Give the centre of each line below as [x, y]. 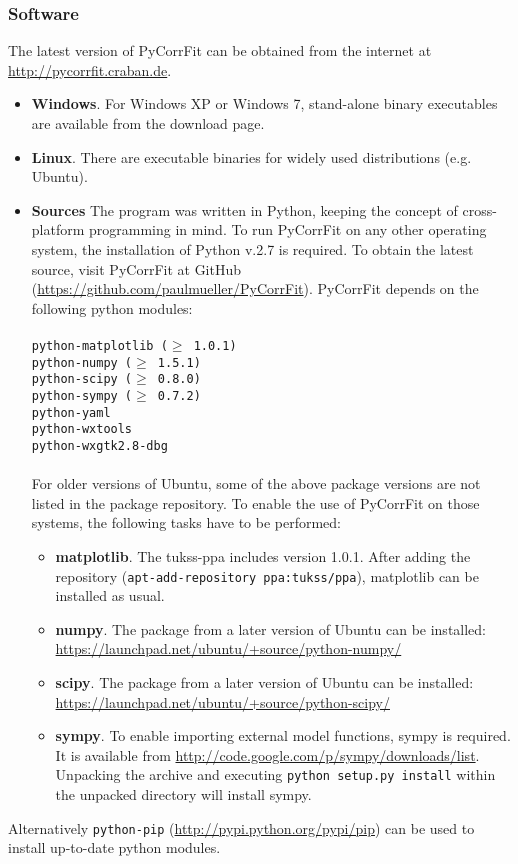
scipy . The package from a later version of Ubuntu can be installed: [264, 681]
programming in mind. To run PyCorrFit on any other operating [288, 229]
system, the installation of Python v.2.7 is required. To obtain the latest [252, 248]
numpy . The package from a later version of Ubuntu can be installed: [271, 628]
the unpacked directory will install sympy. [183, 793]
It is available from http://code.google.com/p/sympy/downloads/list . [267, 754]
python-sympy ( [82, 395]
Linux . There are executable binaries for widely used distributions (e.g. [251, 156]
